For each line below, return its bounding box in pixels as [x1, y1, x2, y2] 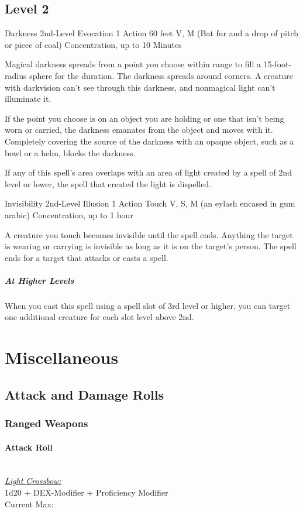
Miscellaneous [5, 345, 119, 369]
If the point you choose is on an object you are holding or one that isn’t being [5, 112, 284, 124]
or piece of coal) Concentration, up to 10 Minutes [5, 38, 182, 50]
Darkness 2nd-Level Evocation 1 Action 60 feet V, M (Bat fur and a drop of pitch [5, 27, 298, 39]
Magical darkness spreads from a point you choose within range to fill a [5, 58, 261, 70]
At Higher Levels [5, 274, 74, 286]
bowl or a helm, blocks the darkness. [5, 146, 136, 159]
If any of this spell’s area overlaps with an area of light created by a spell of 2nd [5, 166, 292, 178]
